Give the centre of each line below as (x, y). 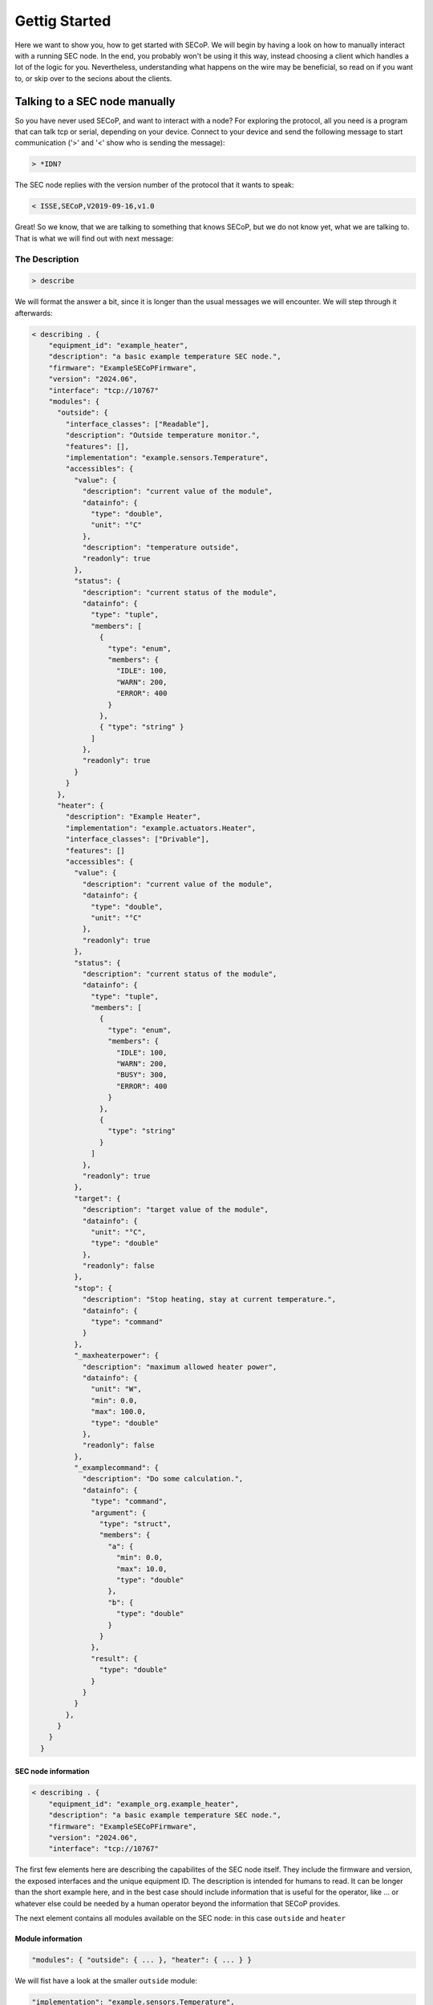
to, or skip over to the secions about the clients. (93, 78)
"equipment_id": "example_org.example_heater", (144, 1804)
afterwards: (34, 313)
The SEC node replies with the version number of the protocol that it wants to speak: (154, 185)
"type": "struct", (135, 1524)
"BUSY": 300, (142, 1075)
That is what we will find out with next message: (94, 238)
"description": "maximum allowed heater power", (180, 1367)
